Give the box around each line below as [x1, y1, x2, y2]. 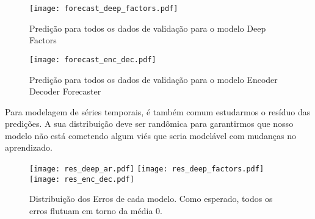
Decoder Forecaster [29, 85, 101, 98]
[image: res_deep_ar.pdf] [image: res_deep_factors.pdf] [29, 165, 264, 174]
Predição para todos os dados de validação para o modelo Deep [29, 21, 266, 34]
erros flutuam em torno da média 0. [29, 204, 162, 217]
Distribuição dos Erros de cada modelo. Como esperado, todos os [29, 192, 273, 205]
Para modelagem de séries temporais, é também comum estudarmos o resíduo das [5, 105, 311, 118]
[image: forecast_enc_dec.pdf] [29, 55, 156, 64]
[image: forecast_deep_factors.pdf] [29, 4, 178, 13]
